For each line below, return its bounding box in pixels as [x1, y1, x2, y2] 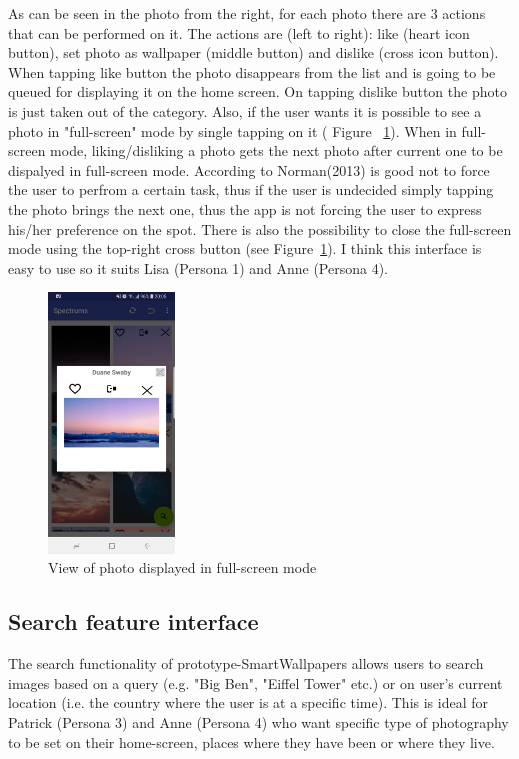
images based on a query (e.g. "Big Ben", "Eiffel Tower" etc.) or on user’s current [8, 672, 503, 693]
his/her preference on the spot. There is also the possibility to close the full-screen [8, 218, 512, 239]
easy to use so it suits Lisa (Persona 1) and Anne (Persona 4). [8, 257, 389, 278]
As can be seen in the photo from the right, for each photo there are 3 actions [8, 3, 486, 23]
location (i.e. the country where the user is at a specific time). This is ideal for [8, 692, 489, 713]
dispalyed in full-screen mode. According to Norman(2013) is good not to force [8, 159, 490, 180]
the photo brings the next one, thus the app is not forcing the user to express [8, 198, 482, 219]
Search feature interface [8, 606, 259, 637]
